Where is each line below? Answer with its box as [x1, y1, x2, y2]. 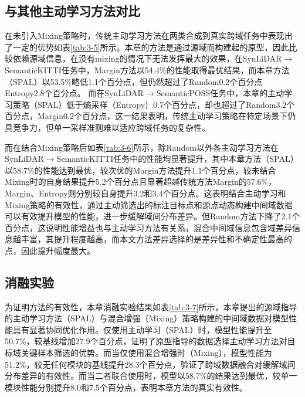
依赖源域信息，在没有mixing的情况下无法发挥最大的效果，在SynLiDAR [12, 52, 282, 65]
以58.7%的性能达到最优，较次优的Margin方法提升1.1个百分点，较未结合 [5, 164, 276, 176]
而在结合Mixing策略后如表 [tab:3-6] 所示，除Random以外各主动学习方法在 [5, 141, 279, 153]
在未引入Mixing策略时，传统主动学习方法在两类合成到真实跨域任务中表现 [5, 29, 284, 42]
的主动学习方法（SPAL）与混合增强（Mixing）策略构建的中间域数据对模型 [5, 312, 289, 324]
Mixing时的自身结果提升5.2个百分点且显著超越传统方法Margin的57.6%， [5, 175, 277, 188]
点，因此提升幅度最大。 [5, 244, 95, 256]
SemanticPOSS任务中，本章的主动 [156, 87, 284, 99]
